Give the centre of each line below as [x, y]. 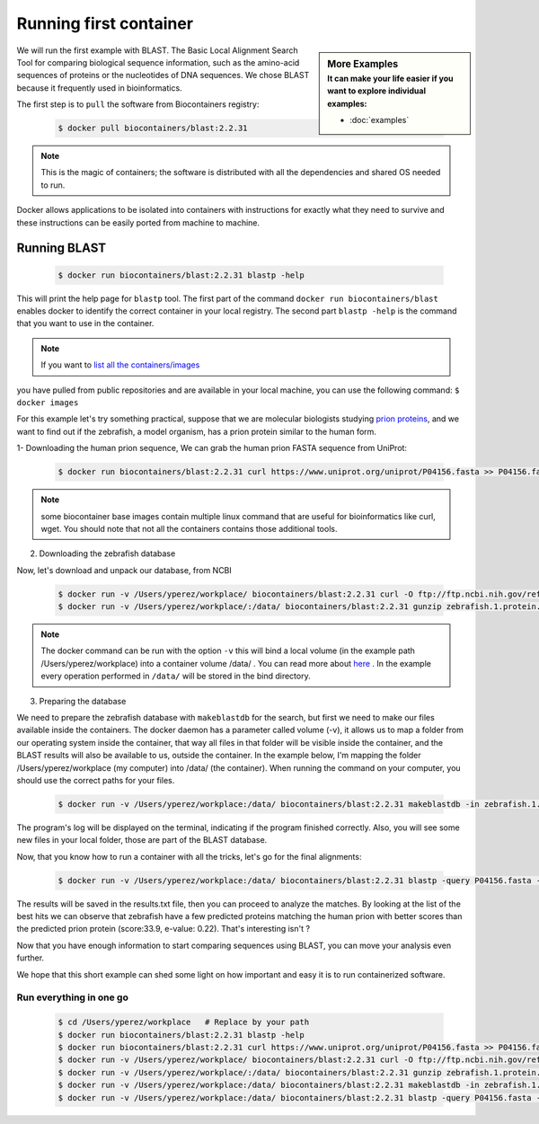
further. [31, 958]
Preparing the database [83, 701]
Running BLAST [62, 248]
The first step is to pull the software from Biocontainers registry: [138, 104]
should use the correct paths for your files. [96, 780]
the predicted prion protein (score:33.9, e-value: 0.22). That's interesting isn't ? [163, 929]
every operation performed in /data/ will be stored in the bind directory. [176, 676]
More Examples [363, 64]
